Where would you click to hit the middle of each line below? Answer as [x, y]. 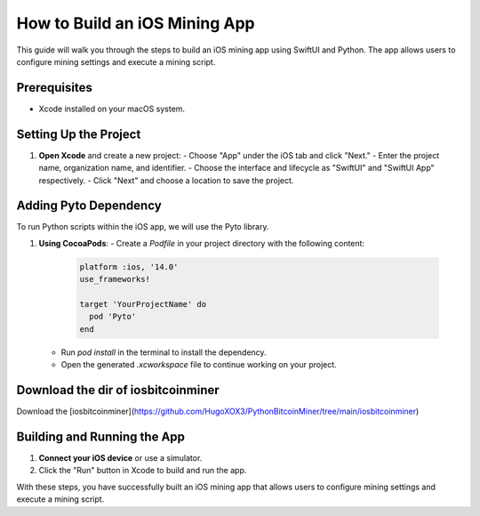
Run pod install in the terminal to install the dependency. [164, 352]
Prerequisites [54, 88]
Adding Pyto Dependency [89, 206]
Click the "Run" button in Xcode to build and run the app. [143, 471]
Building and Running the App [101, 436]
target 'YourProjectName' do [143, 304]
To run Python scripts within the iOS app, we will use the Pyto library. [143, 227]
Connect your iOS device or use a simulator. [120, 457]
